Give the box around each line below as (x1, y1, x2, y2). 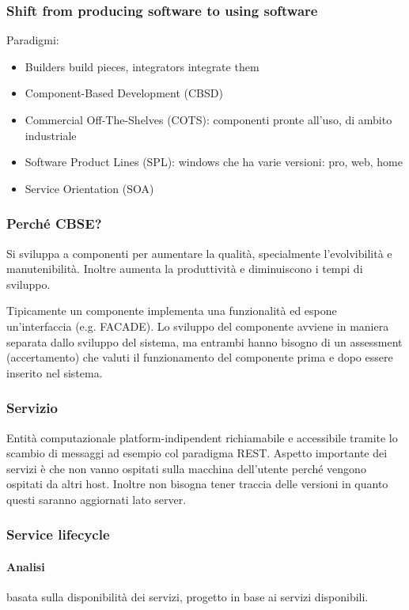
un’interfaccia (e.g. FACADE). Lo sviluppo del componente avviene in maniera (6, 317, 389, 334)
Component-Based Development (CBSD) (25, 85, 223, 101)
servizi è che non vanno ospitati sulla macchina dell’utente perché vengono (6, 460, 366, 476)
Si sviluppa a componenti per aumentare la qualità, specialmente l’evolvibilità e (6, 244, 392, 261)
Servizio (6, 398, 58, 418)
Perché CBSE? (6, 214, 102, 233)
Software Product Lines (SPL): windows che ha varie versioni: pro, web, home (25, 153, 403, 170)
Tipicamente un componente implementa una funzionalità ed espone (6, 302, 337, 319)
